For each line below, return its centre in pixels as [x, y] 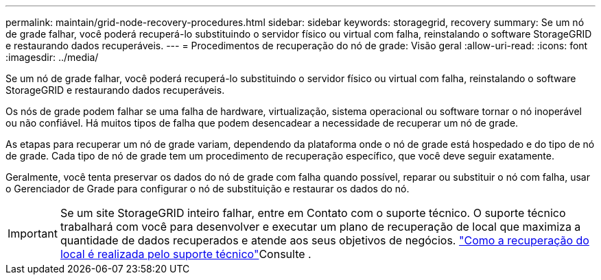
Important [33, 233]
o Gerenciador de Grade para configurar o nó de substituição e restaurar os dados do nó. [208, 189]
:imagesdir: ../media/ [52, 57]
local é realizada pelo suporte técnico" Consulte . [186, 254]
